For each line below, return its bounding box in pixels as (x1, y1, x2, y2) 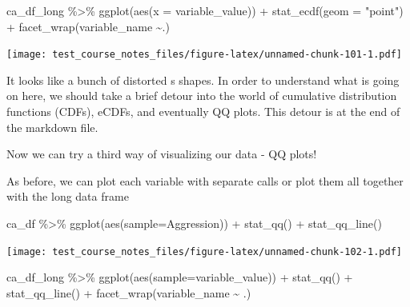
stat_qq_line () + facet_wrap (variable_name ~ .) (6, 284, 251, 301)
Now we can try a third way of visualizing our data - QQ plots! (6, 146, 317, 162)
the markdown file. (6, 118, 98, 135)
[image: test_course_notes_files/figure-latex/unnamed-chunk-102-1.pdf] (6, 245, 402, 257)
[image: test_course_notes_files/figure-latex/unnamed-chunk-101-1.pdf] (6, 49, 402, 61)
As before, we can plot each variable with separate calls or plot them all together (6, 172, 404, 189)
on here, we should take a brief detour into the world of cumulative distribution (6, 87, 397, 104)
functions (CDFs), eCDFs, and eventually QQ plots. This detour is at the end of (6, 103, 400, 120)
